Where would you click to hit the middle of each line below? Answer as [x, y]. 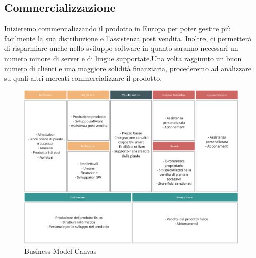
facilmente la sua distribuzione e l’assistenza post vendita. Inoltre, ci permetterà [128, 38]
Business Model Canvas [61, 251]
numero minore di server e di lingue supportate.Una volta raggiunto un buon [123, 58]
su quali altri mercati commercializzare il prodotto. [83, 78]
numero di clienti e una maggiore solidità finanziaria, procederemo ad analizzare [128, 68]
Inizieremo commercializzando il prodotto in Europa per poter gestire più [118, 29]
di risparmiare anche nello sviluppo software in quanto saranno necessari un [121, 48]
